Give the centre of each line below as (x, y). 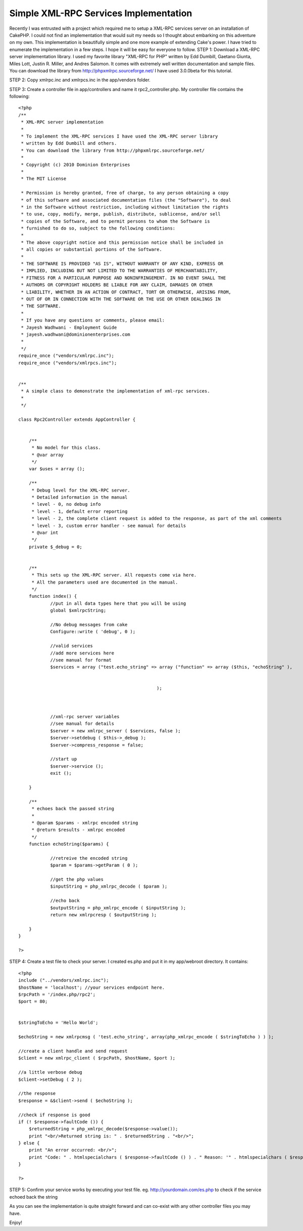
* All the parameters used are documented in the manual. (105, 582)
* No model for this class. (66, 448)
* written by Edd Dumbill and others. (69, 143)
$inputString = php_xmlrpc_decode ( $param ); (109, 887)
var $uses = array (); (57, 469)
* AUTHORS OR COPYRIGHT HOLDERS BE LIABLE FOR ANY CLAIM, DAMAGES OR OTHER (117, 285)
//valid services (72, 646)
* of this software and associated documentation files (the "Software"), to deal (126, 200)
